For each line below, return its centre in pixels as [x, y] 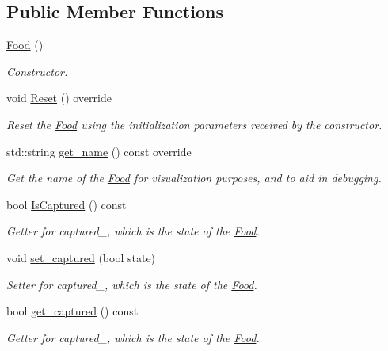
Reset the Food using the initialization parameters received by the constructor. [194, 124]
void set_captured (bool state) [81, 257]
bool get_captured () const [72, 311]
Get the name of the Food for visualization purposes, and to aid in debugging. [194, 178]
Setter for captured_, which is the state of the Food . [132, 284]
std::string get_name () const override [99, 151]
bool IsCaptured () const [67, 204]
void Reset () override [59, 98]
